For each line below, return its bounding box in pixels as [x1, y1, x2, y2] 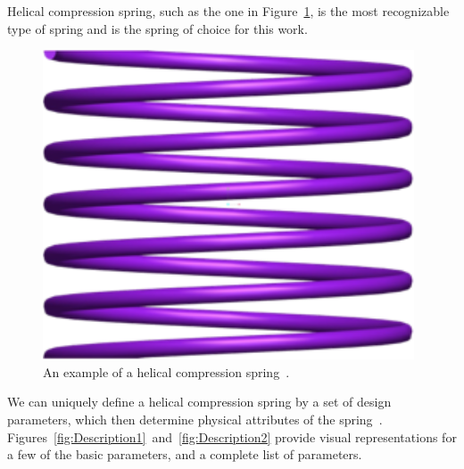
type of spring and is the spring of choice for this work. [7, 19, 308, 37]
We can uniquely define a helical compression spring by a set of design [7, 392, 392, 411]
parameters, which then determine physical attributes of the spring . [7, 409, 383, 428]
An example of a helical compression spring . [43, 362, 290, 381]
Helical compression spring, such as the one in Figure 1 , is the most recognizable [7, 2, 450, 20]
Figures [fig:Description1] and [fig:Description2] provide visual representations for [7, 427, 457, 446]
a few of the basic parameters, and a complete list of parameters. [7, 445, 362, 464]
